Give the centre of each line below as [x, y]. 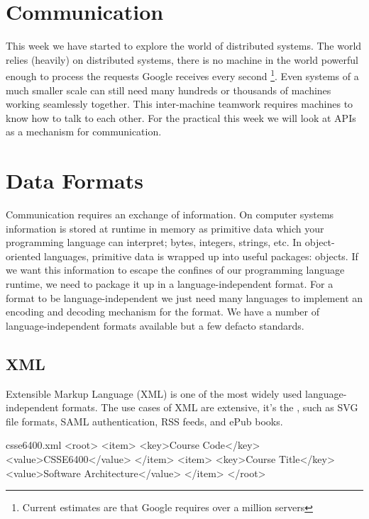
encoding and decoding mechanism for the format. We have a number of [163, 312]
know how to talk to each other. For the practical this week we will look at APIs [181, 117]
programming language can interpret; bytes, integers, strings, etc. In [154, 242]
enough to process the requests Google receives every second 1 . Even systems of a [182, 75]
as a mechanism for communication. [84, 132]
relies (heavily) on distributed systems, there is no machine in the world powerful [182, 59]
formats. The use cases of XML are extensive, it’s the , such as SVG [210, 407]
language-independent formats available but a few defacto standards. [155, 325]
